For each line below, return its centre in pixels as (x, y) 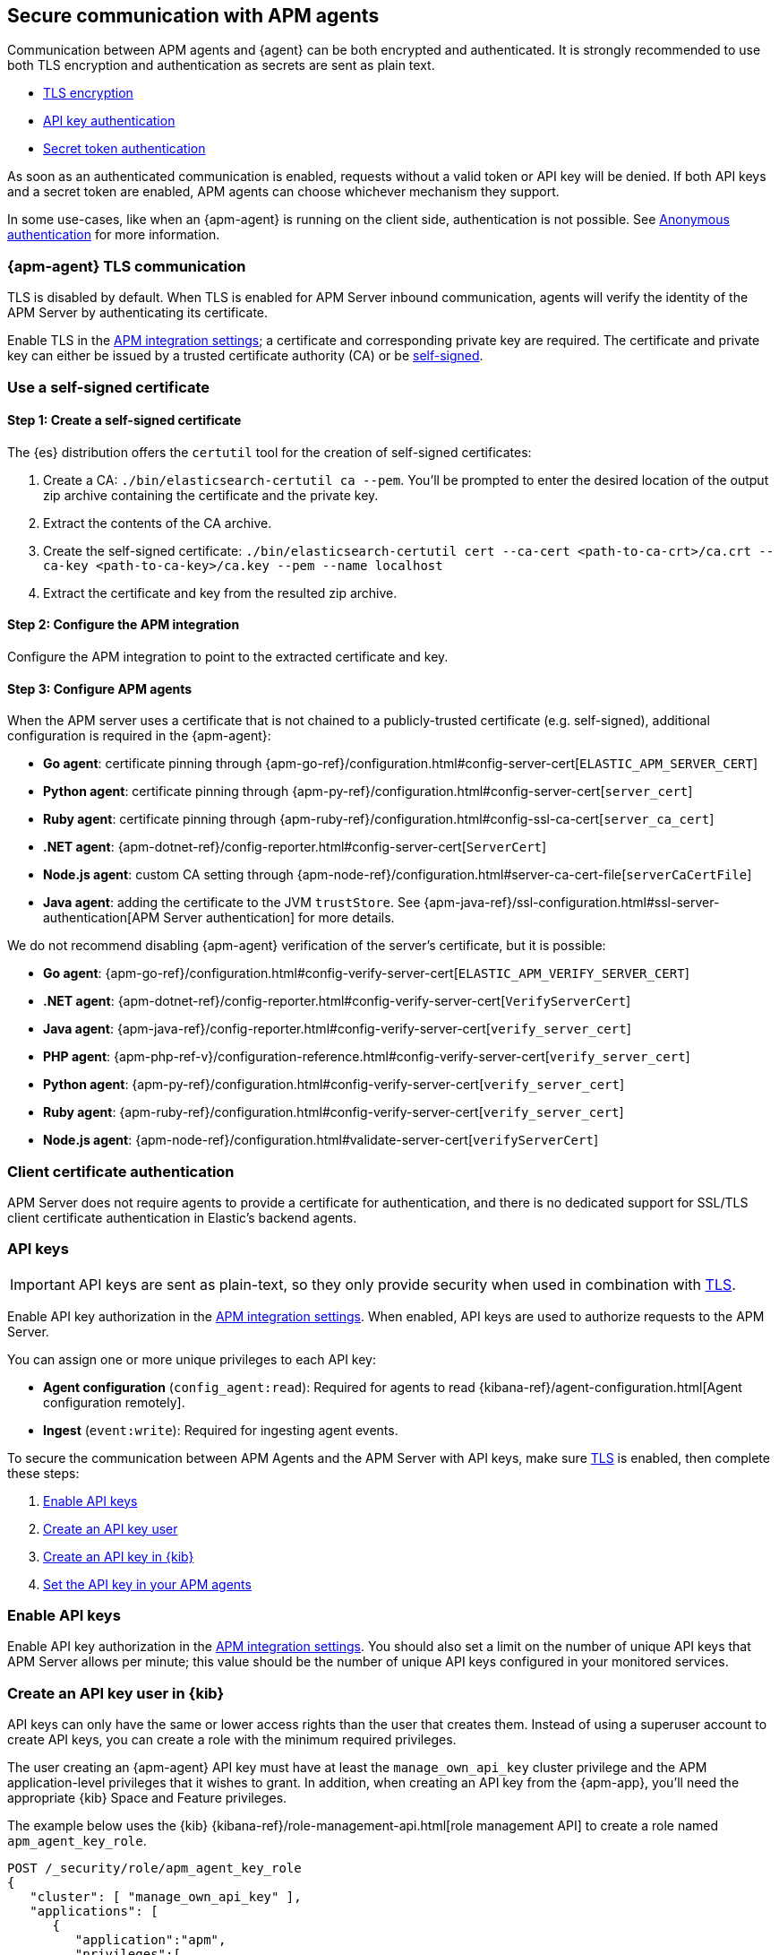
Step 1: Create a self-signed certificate (124, 420)
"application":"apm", (150, 1940)
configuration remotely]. (114, 1402)
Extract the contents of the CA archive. (158, 523)
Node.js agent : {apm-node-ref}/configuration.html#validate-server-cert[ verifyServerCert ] (321, 1140)
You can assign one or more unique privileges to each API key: (192, 1359)
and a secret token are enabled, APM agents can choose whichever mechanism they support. (283, 192)
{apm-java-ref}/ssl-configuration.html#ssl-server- (572, 903)
